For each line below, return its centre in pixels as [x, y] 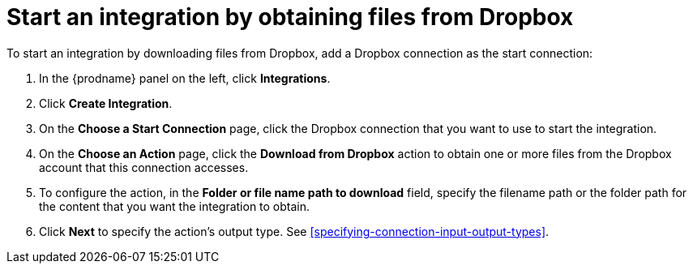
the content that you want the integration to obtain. [175, 206]
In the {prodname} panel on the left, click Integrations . [185, 78]
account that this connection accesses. [144, 167]
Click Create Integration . [106, 103]
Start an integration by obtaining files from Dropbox [290, 17]
